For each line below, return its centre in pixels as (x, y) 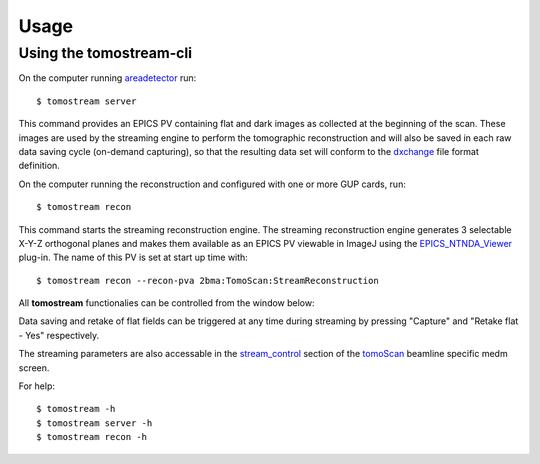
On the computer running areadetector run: (107, 78)
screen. (34, 367)
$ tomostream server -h (94, 423)
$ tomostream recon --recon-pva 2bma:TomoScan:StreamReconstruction (207, 280)
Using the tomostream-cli (105, 53)
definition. (39, 166)
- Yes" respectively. (59, 335)
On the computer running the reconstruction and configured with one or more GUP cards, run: (212, 184)
